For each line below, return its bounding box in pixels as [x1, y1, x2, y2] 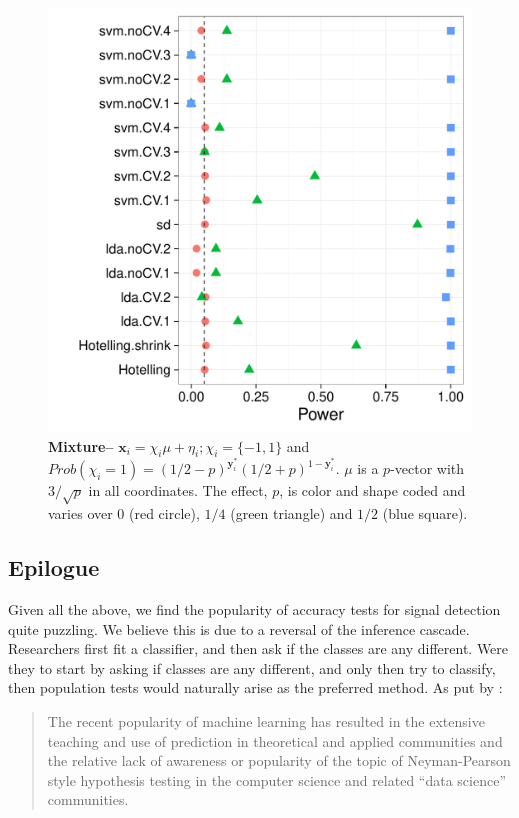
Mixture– [48, 435, 114, 456]
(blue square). [382, 503, 468, 524]
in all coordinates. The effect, [88, 480, 268, 501]
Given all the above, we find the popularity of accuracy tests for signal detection [8, 599, 501, 619]
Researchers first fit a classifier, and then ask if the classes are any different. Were [8, 638, 509, 659]
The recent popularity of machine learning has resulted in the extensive [47, 710, 485, 731]
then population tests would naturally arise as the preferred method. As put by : [8, 677, 503, 698]
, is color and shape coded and [279, 480, 466, 501]
